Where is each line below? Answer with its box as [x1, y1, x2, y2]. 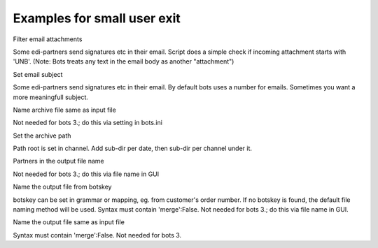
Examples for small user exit [13, 10, 181, 26]
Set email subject [13, 70, 63, 78]
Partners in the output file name [13, 157, 104, 166]
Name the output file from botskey [13, 182, 112, 191]
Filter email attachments [13, 35, 83, 43]
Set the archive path [13, 131, 71, 140]
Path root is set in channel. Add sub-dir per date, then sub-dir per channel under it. [13, 144, 252, 153]
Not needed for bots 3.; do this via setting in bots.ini [13, 119, 162, 127]
